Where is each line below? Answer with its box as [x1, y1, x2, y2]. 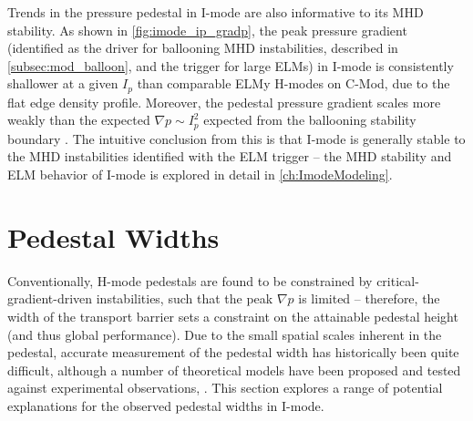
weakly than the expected [7, 110, 150, 129]
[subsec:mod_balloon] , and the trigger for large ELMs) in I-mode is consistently [7, 56, 454, 75]
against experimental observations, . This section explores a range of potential [7, 378, 443, 397]
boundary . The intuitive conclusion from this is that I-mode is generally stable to [7, 128, 466, 148]
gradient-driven [7, 289, 93, 308]
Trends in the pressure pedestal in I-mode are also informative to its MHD [7, 3, 424, 21]
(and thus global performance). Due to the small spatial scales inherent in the [7, 324, 442, 344]
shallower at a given [7, 74, 118, 93]
